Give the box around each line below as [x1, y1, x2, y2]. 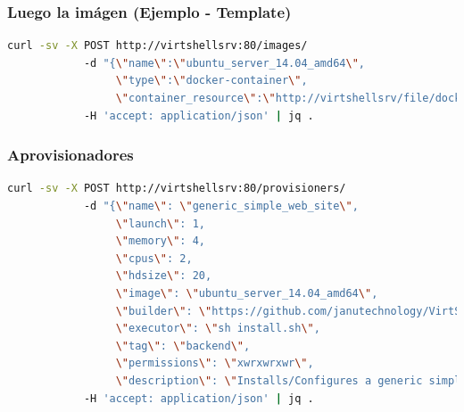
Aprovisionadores [7, 144, 134, 166]
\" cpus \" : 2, [115, 251, 193, 265]
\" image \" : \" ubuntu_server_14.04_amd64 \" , [115, 286, 378, 300]
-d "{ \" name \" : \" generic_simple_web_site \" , [83, 200, 359, 212]
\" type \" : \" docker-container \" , [115, 74, 308, 87]
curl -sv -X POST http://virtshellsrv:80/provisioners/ [7, 182, 346, 195]
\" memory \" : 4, [115, 235, 205, 248]
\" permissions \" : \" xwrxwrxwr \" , [115, 357, 314, 370]
